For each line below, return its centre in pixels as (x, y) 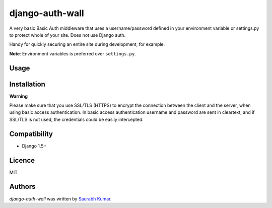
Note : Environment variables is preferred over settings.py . (73, 53)
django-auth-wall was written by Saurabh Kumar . (60, 198)
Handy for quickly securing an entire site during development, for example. (87, 44)
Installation (27, 84)
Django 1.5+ (34, 146)
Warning (18, 96)
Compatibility (31, 134)
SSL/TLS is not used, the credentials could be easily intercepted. (76, 119)
